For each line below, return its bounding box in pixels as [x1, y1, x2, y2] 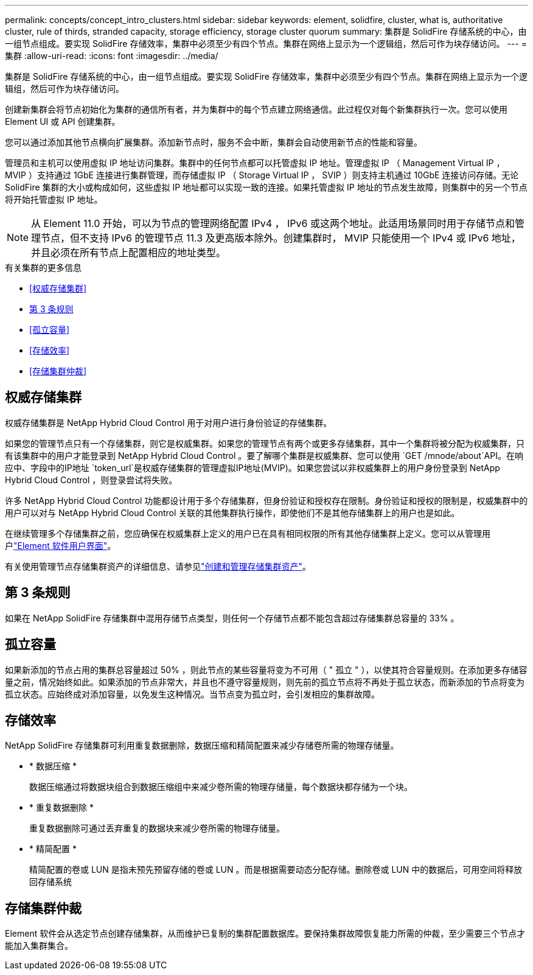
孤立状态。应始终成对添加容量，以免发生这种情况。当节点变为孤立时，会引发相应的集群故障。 [5, 688, 380, 699]
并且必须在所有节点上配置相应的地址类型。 [31, 246, 226, 259]
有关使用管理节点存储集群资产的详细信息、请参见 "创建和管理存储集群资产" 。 [5, 561, 312, 571]
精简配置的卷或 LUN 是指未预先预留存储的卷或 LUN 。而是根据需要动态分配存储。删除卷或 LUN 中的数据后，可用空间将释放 [29, 864, 523, 875]
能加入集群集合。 [5, 940, 73, 951]
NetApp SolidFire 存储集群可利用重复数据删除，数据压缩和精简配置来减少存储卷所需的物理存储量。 [5, 740, 399, 751]
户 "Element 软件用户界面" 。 [5, 540, 116, 551]
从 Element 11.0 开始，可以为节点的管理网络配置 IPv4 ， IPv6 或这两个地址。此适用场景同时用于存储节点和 [31, 217, 515, 229]
